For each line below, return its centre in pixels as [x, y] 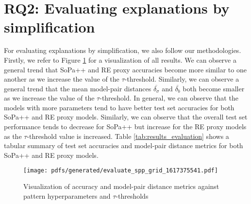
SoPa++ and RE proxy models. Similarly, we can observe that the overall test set [126, 117]
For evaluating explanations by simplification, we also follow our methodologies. [123, 50]
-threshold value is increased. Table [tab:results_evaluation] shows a [128, 136]
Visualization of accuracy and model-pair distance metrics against [121, 186]
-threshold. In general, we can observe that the [169, 98]
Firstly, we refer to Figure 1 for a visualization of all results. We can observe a [120, 59]
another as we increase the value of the [62, 79]
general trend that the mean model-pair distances [78, 88]
